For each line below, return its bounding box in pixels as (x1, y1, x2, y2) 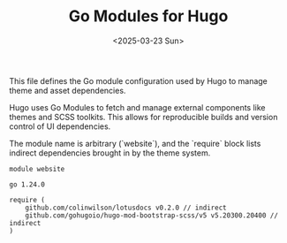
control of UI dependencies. (9, 121, 111, 132)
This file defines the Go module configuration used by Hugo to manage (9, 75, 268, 86)
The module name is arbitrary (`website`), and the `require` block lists (9, 138, 261, 148)
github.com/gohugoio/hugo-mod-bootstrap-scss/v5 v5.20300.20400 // (25, 210, 278, 220)
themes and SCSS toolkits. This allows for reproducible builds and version (9, 111, 278, 122)
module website (9, 164, 65, 173)
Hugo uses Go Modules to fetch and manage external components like (9, 102, 266, 112)
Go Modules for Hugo (68, 6, 229, 27)
